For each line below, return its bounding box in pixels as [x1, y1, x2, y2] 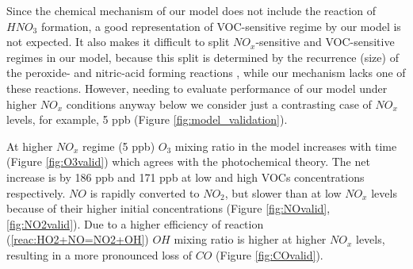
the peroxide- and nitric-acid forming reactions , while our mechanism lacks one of [6, 64, 406, 81]
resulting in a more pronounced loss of [6, 246, 193, 263]
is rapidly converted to [90, 184, 200, 201]
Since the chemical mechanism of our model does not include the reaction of [6, 2, 377, 18]
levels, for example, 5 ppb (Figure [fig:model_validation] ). [6, 111, 288, 128]
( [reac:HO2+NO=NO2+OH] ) [6, 231, 149, 248]
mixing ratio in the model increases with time [174, 137, 397, 154]
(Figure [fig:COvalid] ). [216, 246, 323, 263]
